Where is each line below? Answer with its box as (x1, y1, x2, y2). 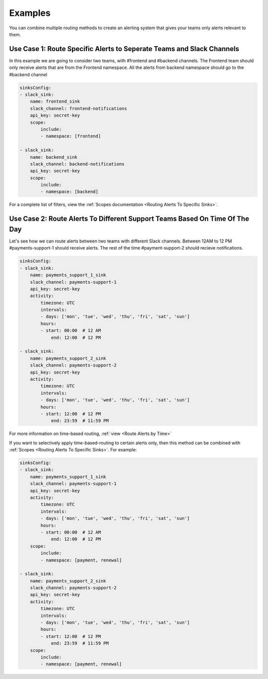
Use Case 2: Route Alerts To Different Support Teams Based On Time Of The (9, 215, 249, 223)
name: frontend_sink (30, 99, 80, 104)
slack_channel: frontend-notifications (30, 106, 128, 111)
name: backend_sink (30, 154, 78, 160)
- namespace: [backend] (40, 189, 99, 194)
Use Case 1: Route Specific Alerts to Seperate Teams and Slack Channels (9, 45, 239, 53)
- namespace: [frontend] (40, 133, 101, 139)
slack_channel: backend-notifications (30, 161, 125, 167)
